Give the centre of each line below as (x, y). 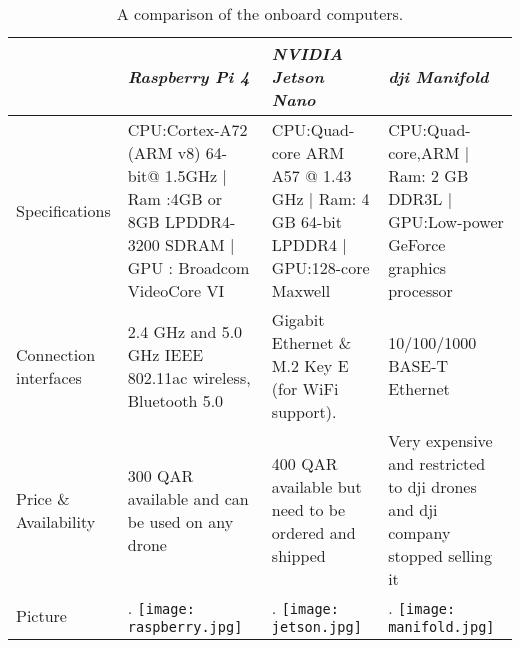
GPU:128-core (320, 267)
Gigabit (298, 319)
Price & (43, 498)
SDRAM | (200, 244)
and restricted (437, 463)
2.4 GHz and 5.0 (185, 331)
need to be (308, 509)
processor (420, 290)
